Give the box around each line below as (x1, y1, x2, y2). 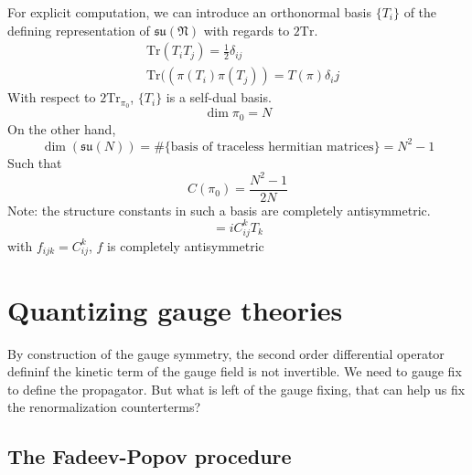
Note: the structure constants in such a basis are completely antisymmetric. (7, 200, 431, 219)
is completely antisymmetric (107, 236, 264, 255)
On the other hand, (7, 119, 116, 138)
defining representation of (7, 20, 150, 39)
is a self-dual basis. (166, 88, 272, 107)
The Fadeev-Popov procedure (7, 442, 292, 470)
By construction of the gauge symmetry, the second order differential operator (7, 343, 445, 363)
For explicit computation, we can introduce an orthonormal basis (7, 3, 371, 21)
